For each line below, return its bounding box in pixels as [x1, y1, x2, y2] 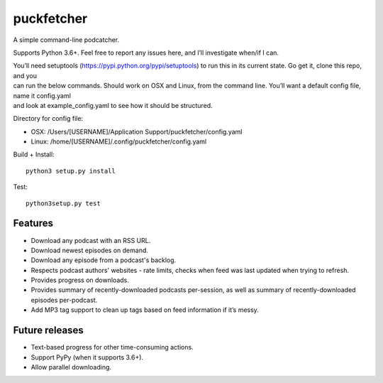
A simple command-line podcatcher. [13, 36, 120, 44]
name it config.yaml [13, 91, 71, 99]
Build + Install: [13, 150, 55, 159]
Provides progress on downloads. [30, 276, 129, 284]
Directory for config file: [13, 114, 84, 123]
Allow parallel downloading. [30, 362, 112, 371]
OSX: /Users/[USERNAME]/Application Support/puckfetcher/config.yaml [30, 127, 243, 136]
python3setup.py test [26, 199, 101, 207]
